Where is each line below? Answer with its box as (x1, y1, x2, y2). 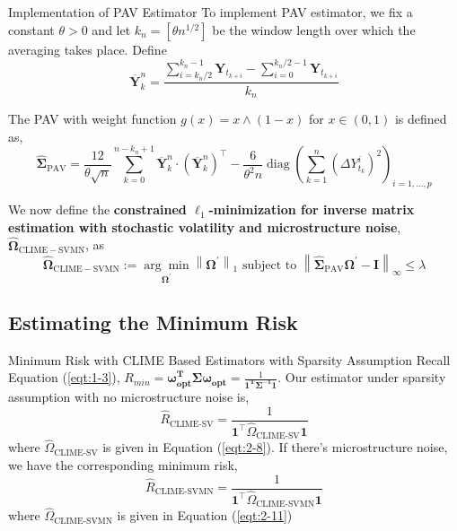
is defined (394, 109, 447, 127)
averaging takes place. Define (8, 39, 167, 58)
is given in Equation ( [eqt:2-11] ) (117, 506, 293, 525)
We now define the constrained (8, 200, 187, 219)
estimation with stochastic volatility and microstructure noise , (8, 217, 401, 236)
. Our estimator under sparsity (277, 368, 446, 387)
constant (8, 20, 55, 39)
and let (92, 20, 131, 39)
